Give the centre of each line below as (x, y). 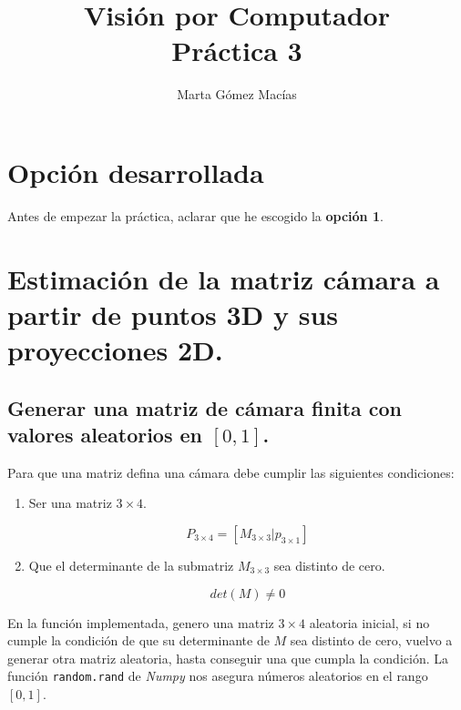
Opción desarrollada (136, 172)
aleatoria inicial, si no (369, 622)
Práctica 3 (237, 51)
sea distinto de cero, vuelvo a (371, 640)
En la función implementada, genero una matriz (141, 622)
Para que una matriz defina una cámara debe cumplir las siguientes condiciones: (231, 472)
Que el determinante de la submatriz (131, 565)
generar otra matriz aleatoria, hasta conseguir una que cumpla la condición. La (228, 658)
